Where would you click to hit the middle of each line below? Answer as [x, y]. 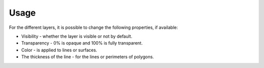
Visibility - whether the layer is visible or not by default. [77, 36]
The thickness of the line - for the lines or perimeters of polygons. [88, 57]
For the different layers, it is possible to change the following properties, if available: [93, 27]
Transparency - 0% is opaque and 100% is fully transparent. [82, 43]
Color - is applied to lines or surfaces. [59, 50]
